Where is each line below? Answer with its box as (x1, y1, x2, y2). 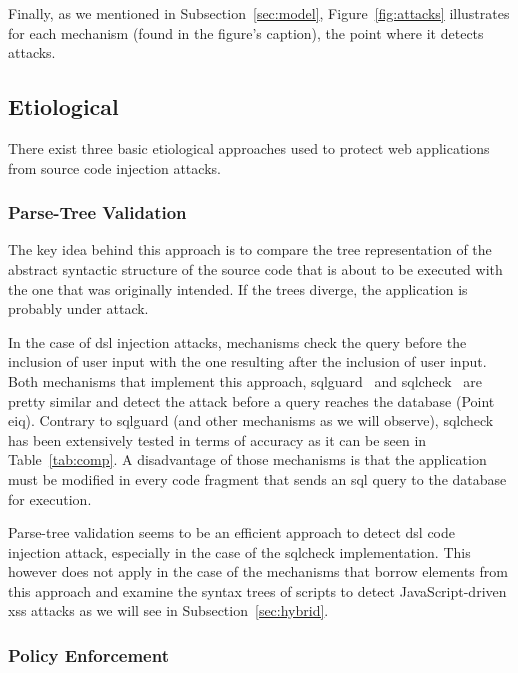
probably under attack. (8, 298, 149, 319)
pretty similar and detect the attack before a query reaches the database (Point (8, 390, 495, 411)
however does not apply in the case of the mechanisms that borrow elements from (8, 561, 508, 582)
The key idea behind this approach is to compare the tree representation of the (8, 239, 492, 260)
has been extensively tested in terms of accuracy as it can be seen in (8, 429, 427, 450)
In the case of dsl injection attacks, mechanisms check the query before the (8, 331, 467, 352)
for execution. (8, 488, 92, 509)
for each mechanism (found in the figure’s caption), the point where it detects (8, 22, 484, 43)
